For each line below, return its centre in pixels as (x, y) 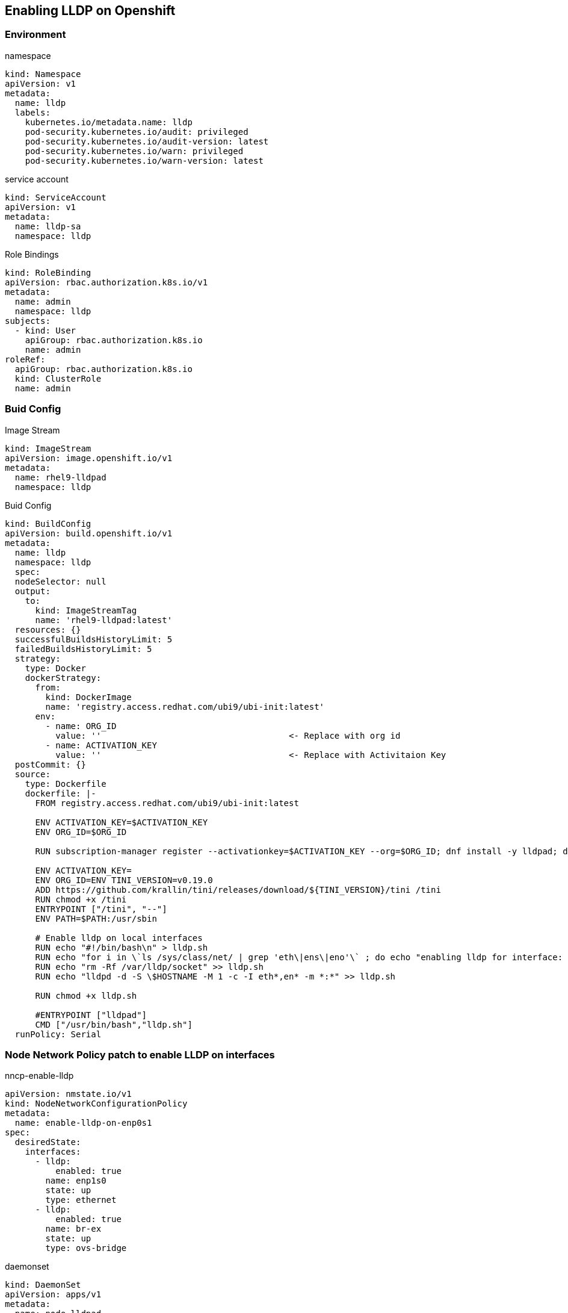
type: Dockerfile (66, 784)
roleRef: (25, 359)
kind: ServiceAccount (56, 197)
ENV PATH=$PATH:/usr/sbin (96, 918)
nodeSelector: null (60, 581)
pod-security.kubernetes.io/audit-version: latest (147, 141)
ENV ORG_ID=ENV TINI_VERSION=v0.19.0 (124, 880)
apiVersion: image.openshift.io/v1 (89, 458)
